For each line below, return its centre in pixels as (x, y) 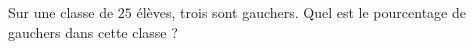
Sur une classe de (61, 12)
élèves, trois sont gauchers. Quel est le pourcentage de (301, 12)
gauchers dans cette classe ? (93, 31)
